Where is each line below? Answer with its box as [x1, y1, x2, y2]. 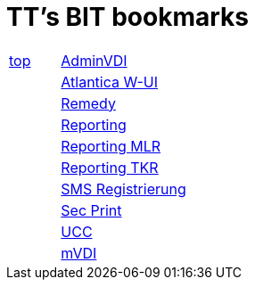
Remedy [61, 94, 116, 112]
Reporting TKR [61, 158, 159, 176]
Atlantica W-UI [61, 72, 159, 91]
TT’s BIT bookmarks [6, 2, 249, 32]
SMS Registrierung [61, 179, 186, 198]
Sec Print [61, 201, 122, 219]
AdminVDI [61, 51, 127, 70]
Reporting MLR [61, 136, 161, 155]
